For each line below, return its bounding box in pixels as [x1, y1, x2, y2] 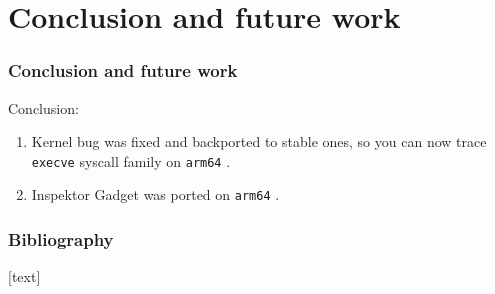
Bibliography [8, 227, 114, 252]
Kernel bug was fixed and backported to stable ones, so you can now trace [31, 131, 487, 152]
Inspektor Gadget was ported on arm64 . [31, 184, 280, 205]
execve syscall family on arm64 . [31, 150, 231, 171]
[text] [8, 266, 41, 287]
